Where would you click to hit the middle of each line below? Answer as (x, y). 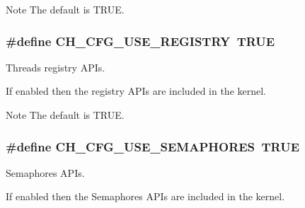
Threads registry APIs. (56, 67)
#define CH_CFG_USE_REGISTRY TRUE (140, 41)
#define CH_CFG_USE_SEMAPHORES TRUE (153, 146)
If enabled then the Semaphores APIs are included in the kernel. (145, 196)
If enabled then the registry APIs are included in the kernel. (136, 91)
